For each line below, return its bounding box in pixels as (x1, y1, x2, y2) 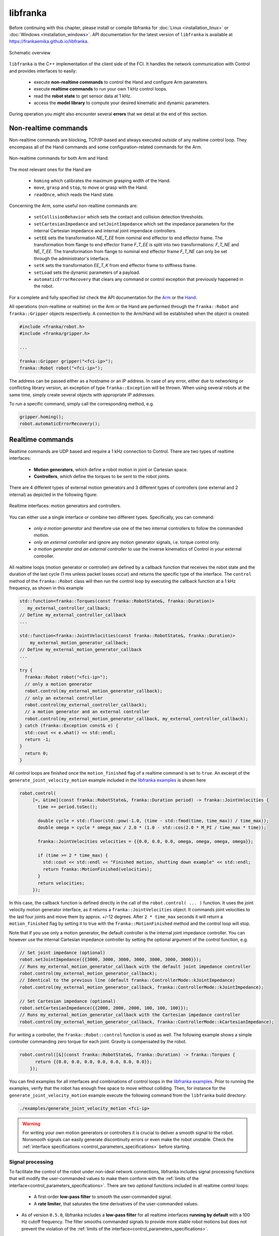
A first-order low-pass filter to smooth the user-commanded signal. (34, 1194, 172, 1200)
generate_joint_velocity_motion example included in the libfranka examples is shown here (9, 777, 206, 783)
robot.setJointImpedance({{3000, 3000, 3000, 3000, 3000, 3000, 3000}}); (19, 957, 202, 963)
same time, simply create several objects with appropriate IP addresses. (9, 392, 155, 397)
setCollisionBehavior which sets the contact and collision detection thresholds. (34, 214, 204, 220)
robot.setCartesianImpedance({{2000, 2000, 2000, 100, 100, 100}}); (19, 1005, 189, 1011)
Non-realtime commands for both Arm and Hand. (9, 155, 109, 161)
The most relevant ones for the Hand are (9, 166, 92, 173)
